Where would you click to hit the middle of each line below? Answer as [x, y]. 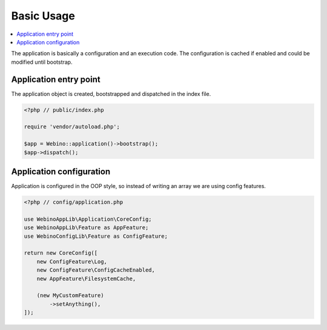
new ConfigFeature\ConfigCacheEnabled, [96, 270]
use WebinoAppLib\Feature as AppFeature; [86, 228]
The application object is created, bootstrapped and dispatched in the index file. [111, 93]
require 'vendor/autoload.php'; [72, 127]
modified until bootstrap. [42, 62]
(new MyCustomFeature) [70, 295]
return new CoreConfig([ [61, 253]
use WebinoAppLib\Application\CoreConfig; [88, 219]
